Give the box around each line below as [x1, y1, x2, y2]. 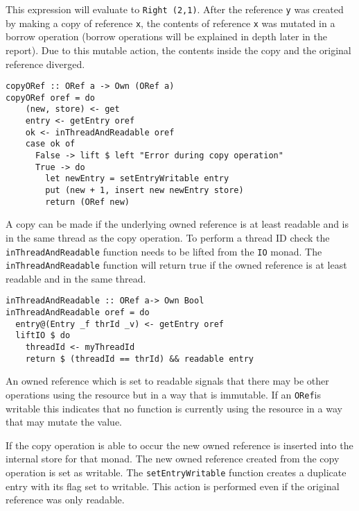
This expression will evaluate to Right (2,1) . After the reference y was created [6, 2, 344, 16]
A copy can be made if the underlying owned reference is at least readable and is [6, 217, 349, 231]
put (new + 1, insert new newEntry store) [45, 185, 244, 195]
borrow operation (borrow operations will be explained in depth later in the [6, 29, 327, 44]
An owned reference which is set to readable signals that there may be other [6, 374, 329, 388]
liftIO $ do [15, 330, 71, 341]
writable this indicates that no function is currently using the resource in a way [6, 401, 342, 415]
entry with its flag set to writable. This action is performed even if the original [6, 478, 340, 493]
